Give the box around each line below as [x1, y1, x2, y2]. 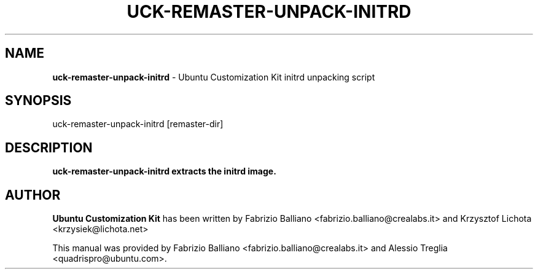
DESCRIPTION [5, 139, 93, 155]
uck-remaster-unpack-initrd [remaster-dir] [52, 119, 224, 130]
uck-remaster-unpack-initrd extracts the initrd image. [52, 166, 276, 177]
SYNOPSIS [5, 93, 72, 109]
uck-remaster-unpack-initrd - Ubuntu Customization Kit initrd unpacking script [52, 71, 375, 82]
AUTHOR [5, 187, 61, 203]
